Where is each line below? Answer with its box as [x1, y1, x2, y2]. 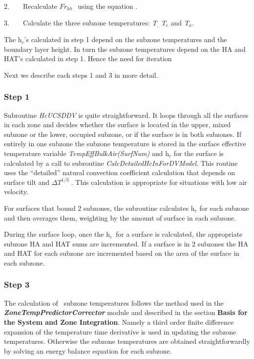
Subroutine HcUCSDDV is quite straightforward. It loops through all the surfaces [4, 110, 249, 120]
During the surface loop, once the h [4, 229, 110, 239]
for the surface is [173, 148, 224, 158]
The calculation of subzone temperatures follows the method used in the [4, 297, 224, 308]
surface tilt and [4, 177, 50, 187]
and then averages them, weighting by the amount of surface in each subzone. [4, 212, 236, 223]
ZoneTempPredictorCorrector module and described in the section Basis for [4, 307, 248, 317]
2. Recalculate [4, 1, 58, 11]
